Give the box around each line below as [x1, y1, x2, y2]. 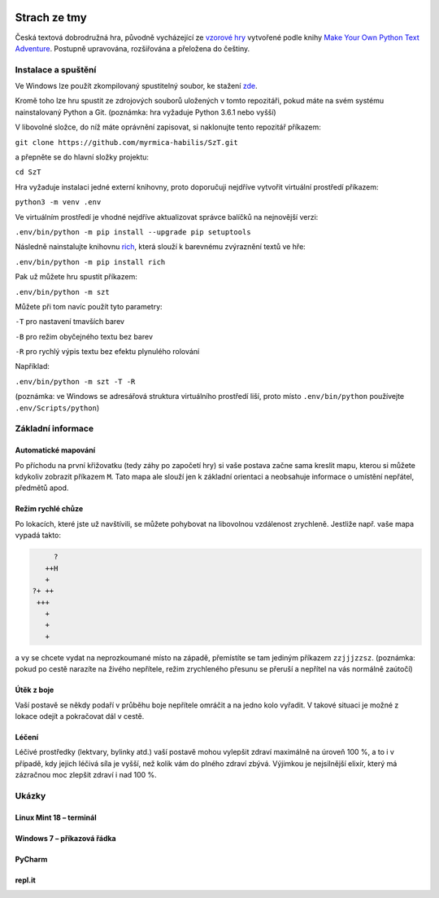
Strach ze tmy [15, 11, 87, 24]
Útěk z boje [15, 685, 54, 695]
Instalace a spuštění [15, 64, 97, 75]
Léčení [15, 733, 39, 742]
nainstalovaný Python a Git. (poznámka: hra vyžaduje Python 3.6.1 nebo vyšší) [15, 107, 276, 117]
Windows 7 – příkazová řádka [15, 833, 117, 843]
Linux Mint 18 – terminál [15, 813, 97, 822]
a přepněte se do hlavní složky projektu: [15, 152, 150, 162]
